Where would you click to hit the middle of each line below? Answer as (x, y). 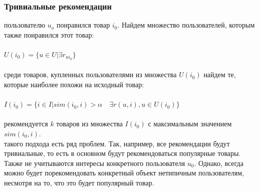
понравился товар (83, 25)
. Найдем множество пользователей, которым (186, 25)
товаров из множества (89, 124)
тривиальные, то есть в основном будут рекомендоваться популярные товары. (122, 153)
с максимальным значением (190, 124)
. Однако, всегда (219, 163)
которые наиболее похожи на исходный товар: (74, 84)
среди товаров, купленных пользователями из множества (90, 74)
